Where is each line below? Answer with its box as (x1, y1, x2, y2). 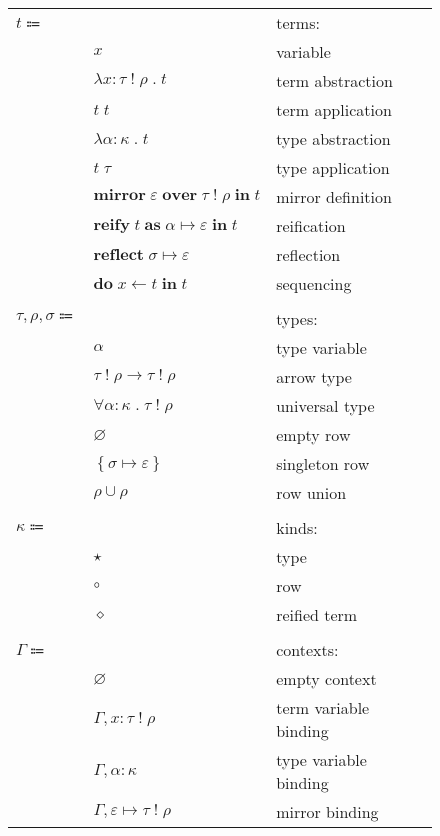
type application (276, 156, 390, 179)
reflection (276, 243, 341, 266)
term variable (276, 696, 370, 719)
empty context (276, 667, 377, 690)
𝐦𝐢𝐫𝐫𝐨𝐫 (93, 187, 146, 203)
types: (276, 307, 318, 330)
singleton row (276, 452, 370, 475)
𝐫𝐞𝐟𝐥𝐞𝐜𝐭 (93, 246, 144, 263)
